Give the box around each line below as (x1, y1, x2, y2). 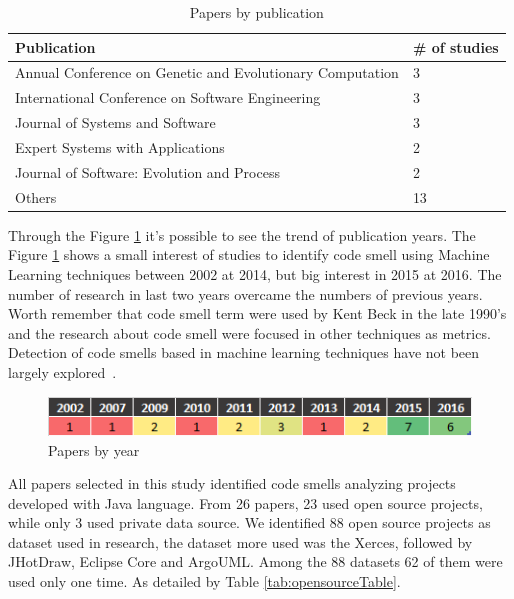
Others (15, 186, 57, 207)
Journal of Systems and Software (15, 112, 216, 133)
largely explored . (8, 361, 117, 382)
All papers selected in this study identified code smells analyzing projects (8, 473, 456, 494)
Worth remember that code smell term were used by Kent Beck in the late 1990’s (8, 303, 507, 324)
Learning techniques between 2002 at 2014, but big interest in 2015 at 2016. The (8, 263, 502, 284)
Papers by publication (189, 2, 324, 22)
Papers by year (48, 439, 140, 460)
